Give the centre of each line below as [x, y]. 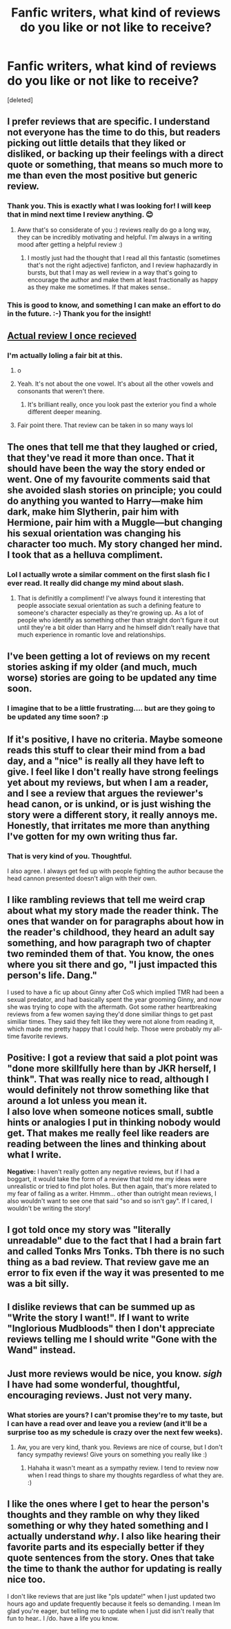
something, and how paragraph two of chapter [109, 943]
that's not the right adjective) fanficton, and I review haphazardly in [123, 265]
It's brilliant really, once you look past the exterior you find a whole [122, 404]
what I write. [34, 1155]
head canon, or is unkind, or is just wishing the [109, 804]
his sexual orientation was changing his [94, 533]
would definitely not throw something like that [108, 1090]
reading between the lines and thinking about [107, 1144]
